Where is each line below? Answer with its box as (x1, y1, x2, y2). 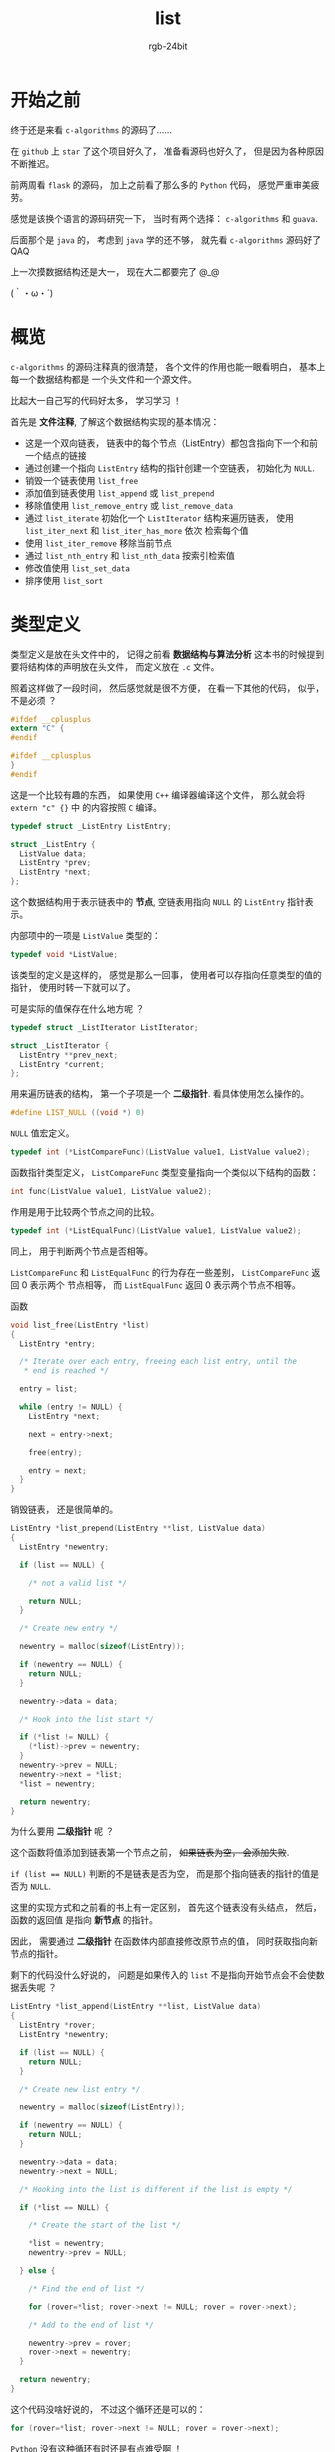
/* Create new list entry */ (19, 2084, 141, 2094)
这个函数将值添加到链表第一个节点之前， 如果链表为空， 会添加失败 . (10, 1847, 290, 1859)
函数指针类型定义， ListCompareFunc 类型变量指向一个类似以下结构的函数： (10, 1167, 320, 1179)
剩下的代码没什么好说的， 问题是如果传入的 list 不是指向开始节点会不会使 (10, 1969, 317, 1981)
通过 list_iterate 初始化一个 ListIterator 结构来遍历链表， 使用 (24, 512, 295, 524)
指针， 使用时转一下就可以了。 (10, 981, 136, 993)
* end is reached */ (23, 1366, 110, 1376)
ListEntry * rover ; (19, 2020, 97, 2031)
